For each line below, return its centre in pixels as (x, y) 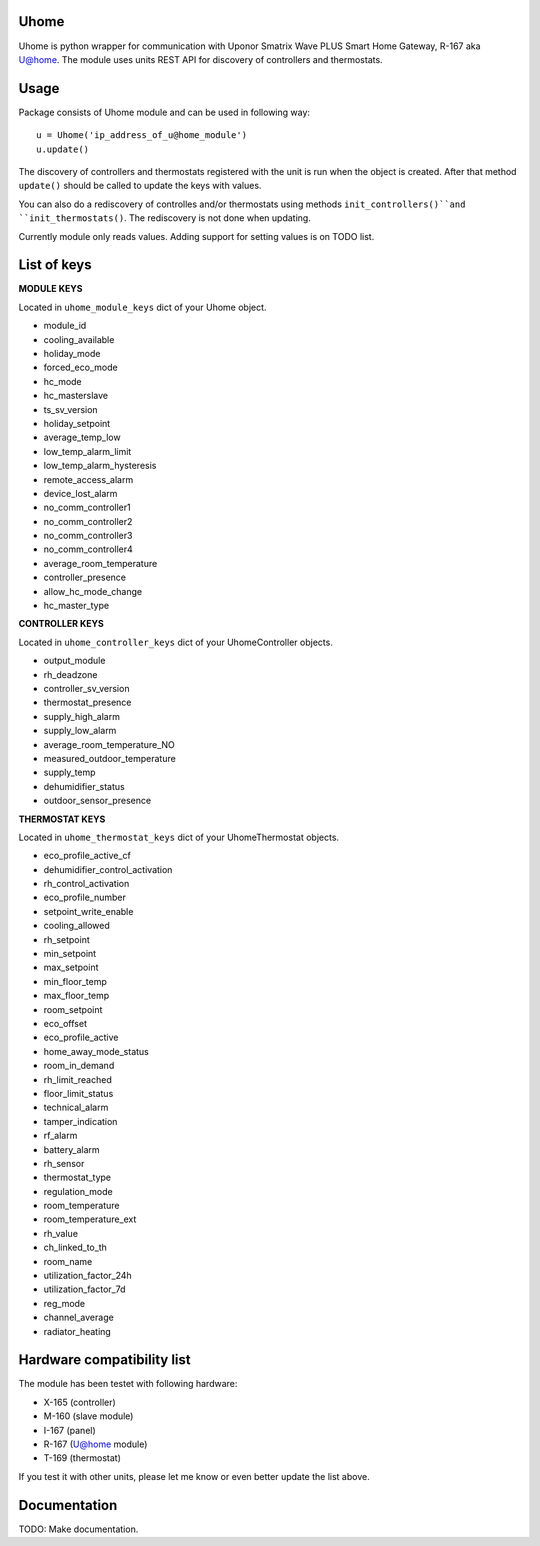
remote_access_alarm (88, 479)
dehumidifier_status (84, 786)
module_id (65, 326)
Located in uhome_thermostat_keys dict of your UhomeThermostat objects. (179, 837)
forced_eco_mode (81, 367)
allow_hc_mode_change (93, 591)
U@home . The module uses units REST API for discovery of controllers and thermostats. (201, 59)
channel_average (78, 1317)
